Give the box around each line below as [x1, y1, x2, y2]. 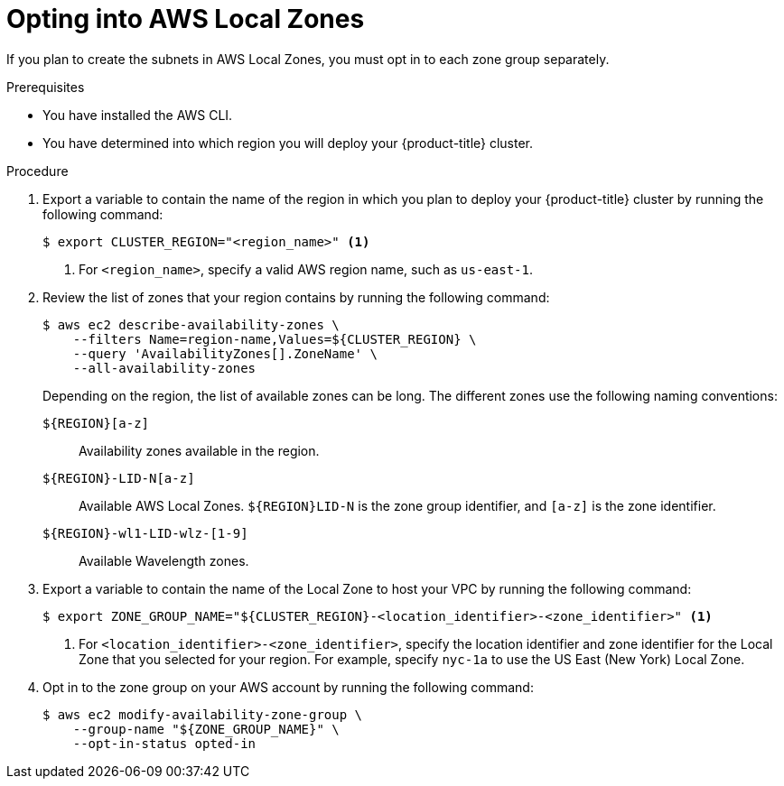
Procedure [6, 162, 69, 179]
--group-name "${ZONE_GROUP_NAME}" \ [72, 721, 340, 736]
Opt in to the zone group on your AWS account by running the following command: [42, 679, 534, 695]
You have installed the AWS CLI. [42, 106, 233, 123]
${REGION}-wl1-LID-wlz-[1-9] [42, 525, 248, 541]
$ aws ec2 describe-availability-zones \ [42, 317, 340, 332]
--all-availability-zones [72, 360, 257, 375]
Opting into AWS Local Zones [6, 4, 365, 34]
